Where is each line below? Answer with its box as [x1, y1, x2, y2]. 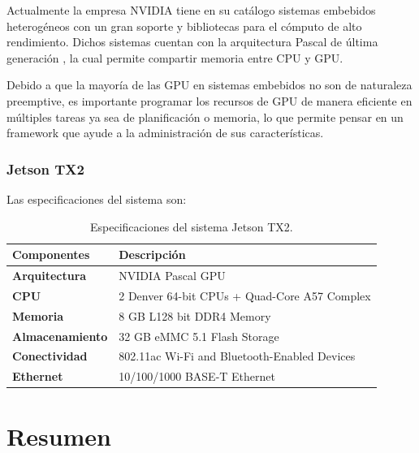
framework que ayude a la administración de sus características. [6, 124, 324, 141]
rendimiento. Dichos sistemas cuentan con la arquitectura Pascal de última [6, 33, 378, 50]
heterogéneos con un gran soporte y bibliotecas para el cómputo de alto [6, 17, 362, 34]
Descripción [119, 246, 186, 263]
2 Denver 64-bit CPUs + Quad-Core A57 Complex [119, 287, 371, 304]
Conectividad [12, 347, 88, 365]
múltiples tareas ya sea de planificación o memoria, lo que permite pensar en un [6, 108, 404, 125]
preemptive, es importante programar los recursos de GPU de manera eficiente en [6, 92, 413, 109]
